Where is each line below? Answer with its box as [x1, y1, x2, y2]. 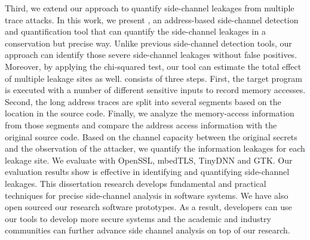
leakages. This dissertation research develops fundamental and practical [5, 177, 266, 189]
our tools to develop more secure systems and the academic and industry [5, 212, 271, 224]
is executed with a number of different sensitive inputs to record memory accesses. [5, 84, 306, 96]
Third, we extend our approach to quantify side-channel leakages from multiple [5, 2, 294, 14]
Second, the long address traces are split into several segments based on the [5, 95, 281, 107]
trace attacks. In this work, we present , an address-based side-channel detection [5, 13, 299, 26]
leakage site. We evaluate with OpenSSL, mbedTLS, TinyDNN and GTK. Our [5, 153, 293, 166]
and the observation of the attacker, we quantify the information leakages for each [5, 142, 305, 155]
